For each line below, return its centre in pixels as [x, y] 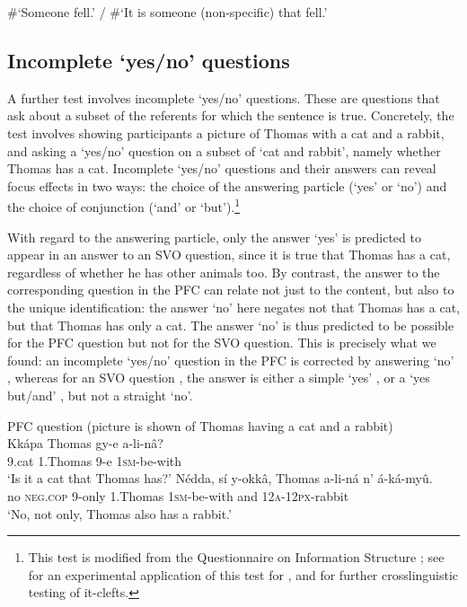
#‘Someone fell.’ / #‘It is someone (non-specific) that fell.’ [167, 12]
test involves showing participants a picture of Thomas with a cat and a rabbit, [226, 132]
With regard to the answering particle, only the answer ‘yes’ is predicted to [214, 237]
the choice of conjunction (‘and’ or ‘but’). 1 [124, 206]
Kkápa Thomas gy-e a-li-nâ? [85, 443]
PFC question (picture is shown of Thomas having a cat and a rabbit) [200, 425]
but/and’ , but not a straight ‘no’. [100, 395]
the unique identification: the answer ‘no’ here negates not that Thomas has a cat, [233, 307]
